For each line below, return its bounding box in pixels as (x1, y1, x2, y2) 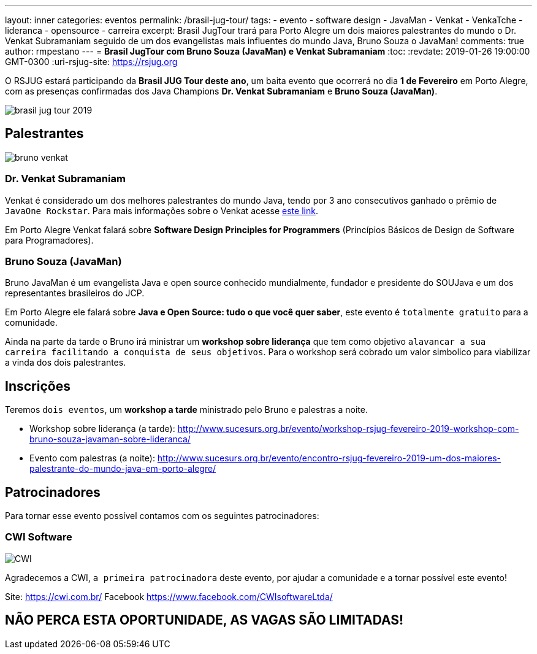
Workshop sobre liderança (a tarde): (29, 423, 175, 434)
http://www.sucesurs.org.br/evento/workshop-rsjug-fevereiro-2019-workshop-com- (177, 423, 519, 434)
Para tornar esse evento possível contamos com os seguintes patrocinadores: (5, 510, 319, 521)
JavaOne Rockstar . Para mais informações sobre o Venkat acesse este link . (5, 205, 318, 216)
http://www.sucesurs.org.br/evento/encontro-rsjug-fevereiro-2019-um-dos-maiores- (157, 453, 501, 464)
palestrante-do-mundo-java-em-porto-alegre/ (29, 463, 216, 474)
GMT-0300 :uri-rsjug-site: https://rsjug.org (5, 56, 178, 67)
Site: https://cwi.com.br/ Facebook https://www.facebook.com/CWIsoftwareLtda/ (5, 591, 333, 602)
